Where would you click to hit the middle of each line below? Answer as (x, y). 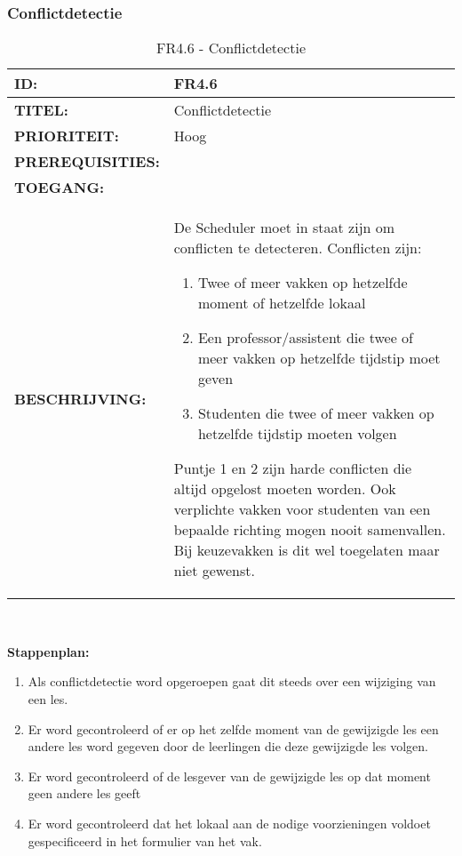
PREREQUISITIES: (87, 162)
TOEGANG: (60, 188)
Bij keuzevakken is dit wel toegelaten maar (307, 550)
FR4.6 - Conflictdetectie (231, 48)
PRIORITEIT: (67, 136)
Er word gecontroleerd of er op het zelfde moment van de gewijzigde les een (233, 728)
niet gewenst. (214, 571)
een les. (48, 699)
